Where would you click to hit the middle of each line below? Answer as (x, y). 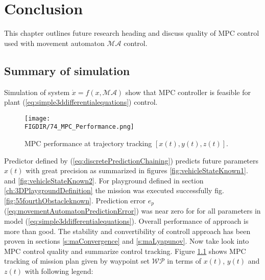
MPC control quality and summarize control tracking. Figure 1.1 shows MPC (125, 251)
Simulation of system (37, 92)
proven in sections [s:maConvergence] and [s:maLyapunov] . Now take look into (127, 241)
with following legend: (59, 271)
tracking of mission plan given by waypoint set (77, 261)
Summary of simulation (67, 70)
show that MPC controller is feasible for (188, 92)
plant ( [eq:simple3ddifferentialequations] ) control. (81, 102)
